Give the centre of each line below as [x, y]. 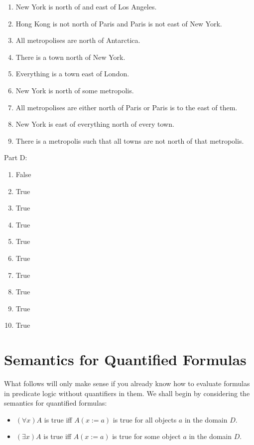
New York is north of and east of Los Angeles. [86, 6]
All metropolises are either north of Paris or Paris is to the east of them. [127, 107]
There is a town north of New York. [70, 57]
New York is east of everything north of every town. [95, 124]
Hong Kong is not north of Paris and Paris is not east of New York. [119, 23]
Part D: [16, 157]
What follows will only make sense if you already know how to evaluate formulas [127, 383]
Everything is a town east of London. [72, 74]
